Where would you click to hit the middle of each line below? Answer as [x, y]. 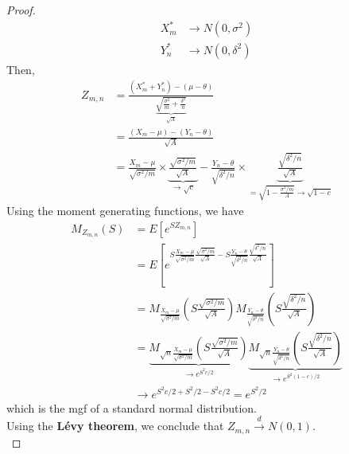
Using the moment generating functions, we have [125, 210]
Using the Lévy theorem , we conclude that [115, 426]
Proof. [21, 10]
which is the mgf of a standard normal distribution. [132, 407]
